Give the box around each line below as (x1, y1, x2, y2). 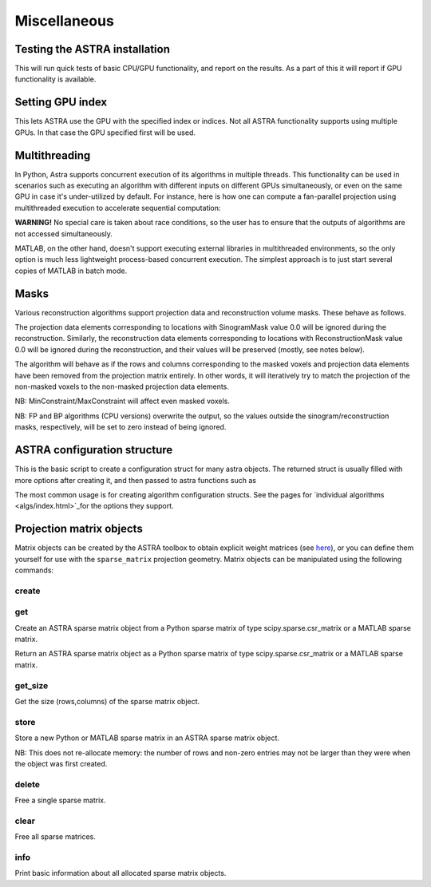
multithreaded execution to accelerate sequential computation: (14, 203, 221, 212)
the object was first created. (14, 758, 108, 768)
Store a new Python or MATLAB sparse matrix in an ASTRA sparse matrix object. (14, 733, 279, 742)
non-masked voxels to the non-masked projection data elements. (14, 382, 229, 391)
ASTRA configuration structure (14, 443, 173, 457)
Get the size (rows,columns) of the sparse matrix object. (14, 696, 200, 706)
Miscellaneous (14, 12, 115, 30)
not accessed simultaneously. (14, 228, 113, 239)
